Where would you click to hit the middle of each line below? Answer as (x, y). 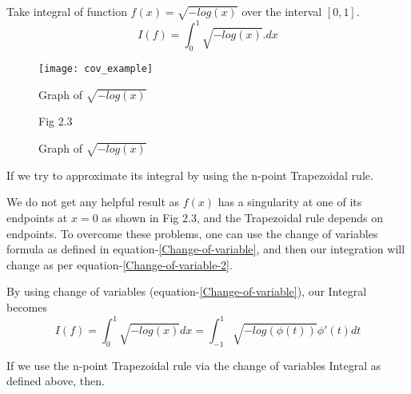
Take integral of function (67, 11)
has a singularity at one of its (290, 202)
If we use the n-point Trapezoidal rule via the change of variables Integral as (194, 365)
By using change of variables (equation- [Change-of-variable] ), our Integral (187, 291)
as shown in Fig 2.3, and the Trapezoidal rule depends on (243, 218)
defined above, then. (56, 381)
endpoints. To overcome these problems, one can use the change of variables (192, 233)
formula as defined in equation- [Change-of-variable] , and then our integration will (206, 249)
